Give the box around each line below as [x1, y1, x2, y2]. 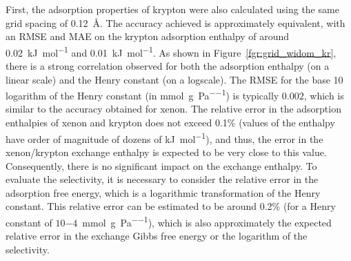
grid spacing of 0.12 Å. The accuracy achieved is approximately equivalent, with [6, 15, 345, 30]
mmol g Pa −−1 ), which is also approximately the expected [82, 213, 332, 229]
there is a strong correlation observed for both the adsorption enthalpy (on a [6, 59, 330, 73]
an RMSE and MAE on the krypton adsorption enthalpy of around [6, 29, 290, 43]
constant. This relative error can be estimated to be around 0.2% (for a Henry [6, 199, 336, 213]
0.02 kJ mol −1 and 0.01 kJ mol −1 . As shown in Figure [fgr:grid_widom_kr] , [6, 43, 337, 59]
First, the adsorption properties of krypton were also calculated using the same [6, 2, 339, 16]
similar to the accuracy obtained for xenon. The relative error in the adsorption [6, 101, 341, 116]
